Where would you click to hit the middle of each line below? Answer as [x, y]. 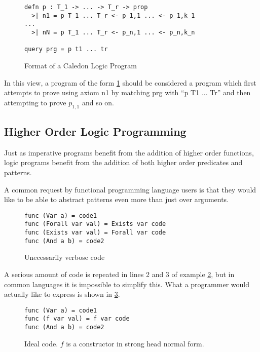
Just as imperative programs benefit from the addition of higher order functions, [129, 152]
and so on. [98, 102]
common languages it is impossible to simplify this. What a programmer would [127, 284]
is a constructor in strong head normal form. [135, 343]
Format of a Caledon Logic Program [81, 65]
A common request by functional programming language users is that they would [130, 189]
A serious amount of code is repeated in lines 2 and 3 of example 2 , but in [119, 274]
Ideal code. [41, 343]
